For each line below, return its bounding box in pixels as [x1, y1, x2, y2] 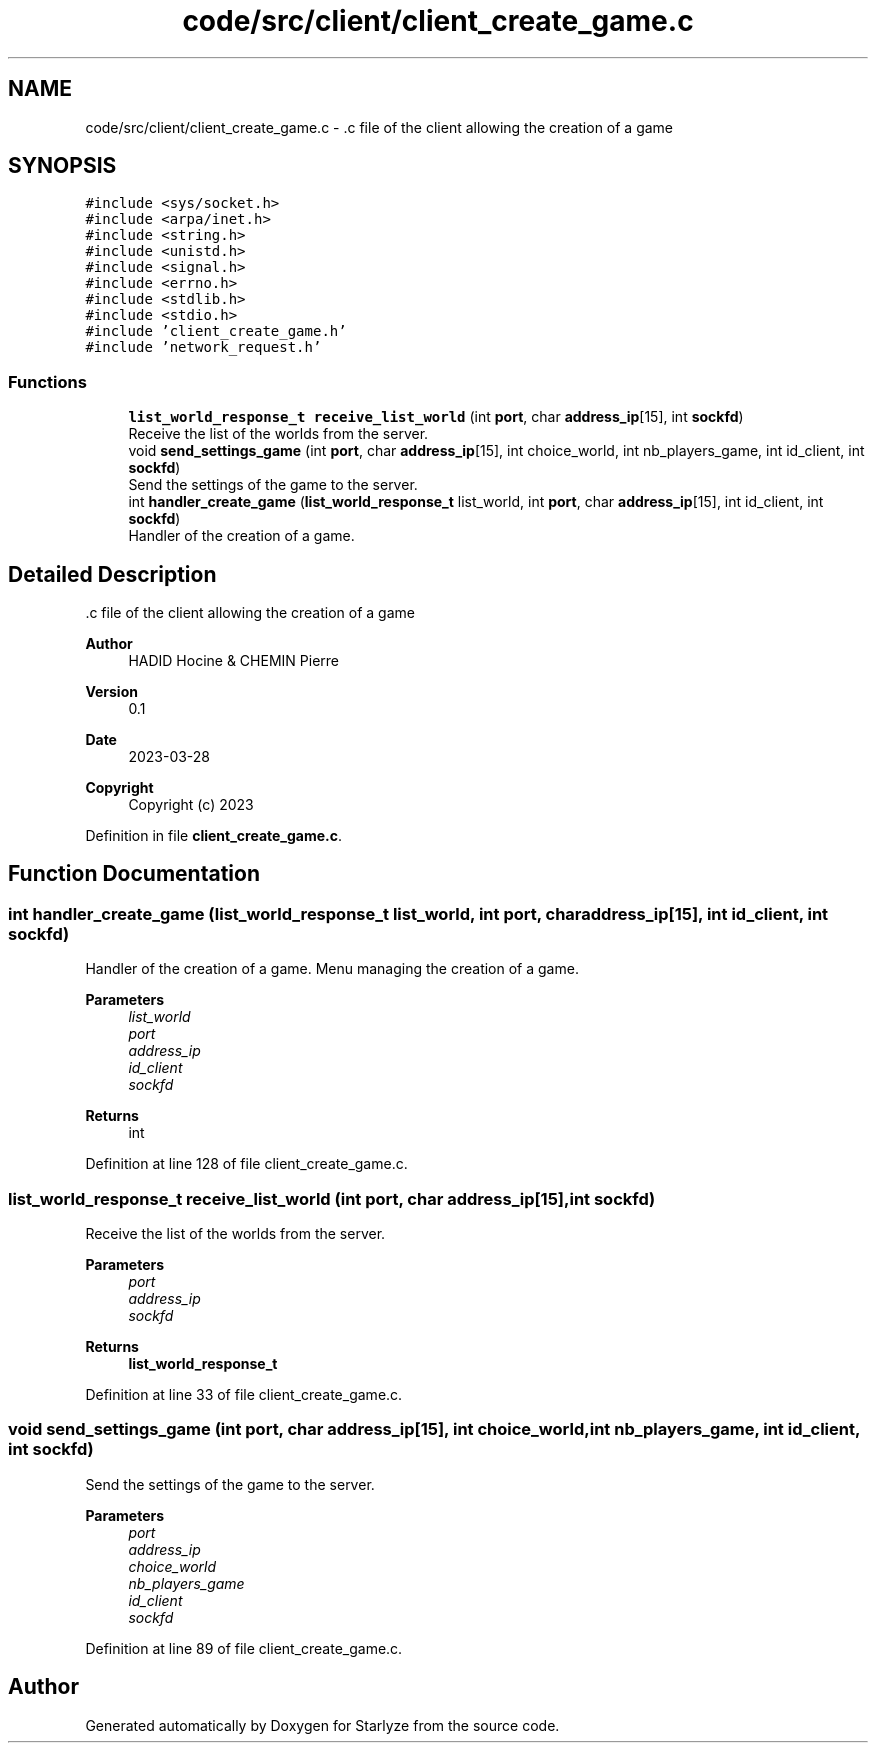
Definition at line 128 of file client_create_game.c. [85, 1155, 408, 1173]
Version [85, 683, 138, 701]
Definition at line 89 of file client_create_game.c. [85, 1639, 403, 1657]
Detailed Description [8, 561, 217, 587]
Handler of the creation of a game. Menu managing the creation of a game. [85, 960, 579, 978]
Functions [8, 371, 87, 392]
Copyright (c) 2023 [128, 796, 254, 814]
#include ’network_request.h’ [85, 339, 322, 356]
